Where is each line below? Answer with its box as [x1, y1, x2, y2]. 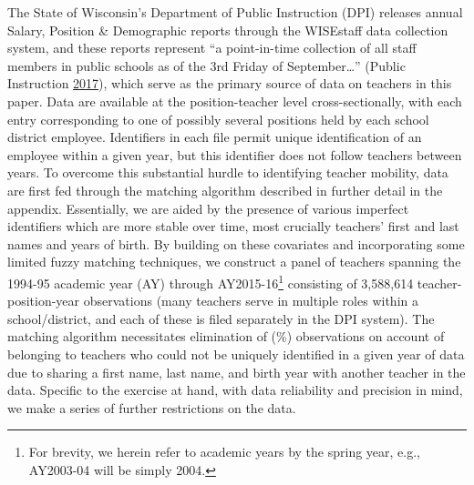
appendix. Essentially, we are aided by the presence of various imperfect [7, 198, 409, 217]
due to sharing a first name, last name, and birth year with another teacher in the [7, 362, 466, 381]
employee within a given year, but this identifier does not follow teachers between [7, 145, 462, 164]
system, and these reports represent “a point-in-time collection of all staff [7, 38, 417, 57]
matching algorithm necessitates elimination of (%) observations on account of [7, 327, 445, 346]
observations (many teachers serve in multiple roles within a [83, 291, 418, 310]
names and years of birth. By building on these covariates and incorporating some [7, 234, 465, 253]
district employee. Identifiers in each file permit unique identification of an [7, 127, 422, 147]
